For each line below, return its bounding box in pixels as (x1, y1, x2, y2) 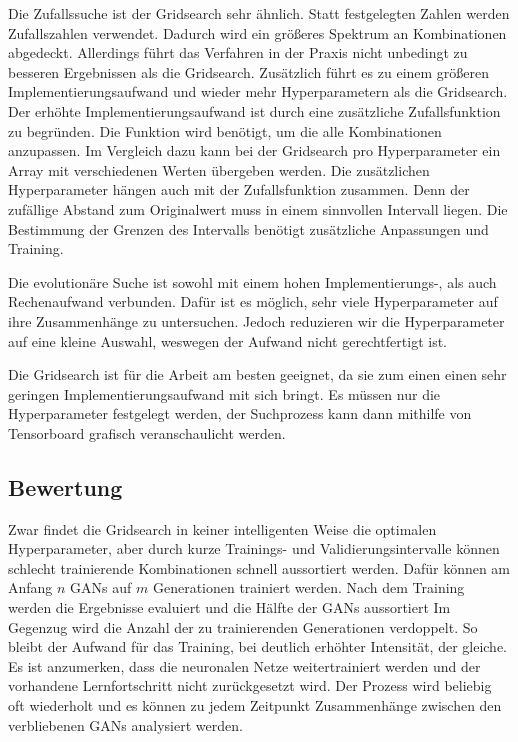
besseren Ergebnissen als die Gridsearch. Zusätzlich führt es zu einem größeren (8, 61, 490, 82)
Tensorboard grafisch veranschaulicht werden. (8, 422, 286, 443)
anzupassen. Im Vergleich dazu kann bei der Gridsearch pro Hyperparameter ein (8, 140, 501, 161)
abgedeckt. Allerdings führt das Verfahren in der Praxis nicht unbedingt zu (8, 42, 468, 63)
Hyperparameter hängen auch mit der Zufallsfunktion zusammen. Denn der (8, 179, 470, 200)
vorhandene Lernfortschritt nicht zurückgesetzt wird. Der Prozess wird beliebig (8, 675, 492, 696)
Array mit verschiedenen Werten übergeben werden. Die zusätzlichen (8, 159, 430, 180)
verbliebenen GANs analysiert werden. (8, 714, 243, 735)
